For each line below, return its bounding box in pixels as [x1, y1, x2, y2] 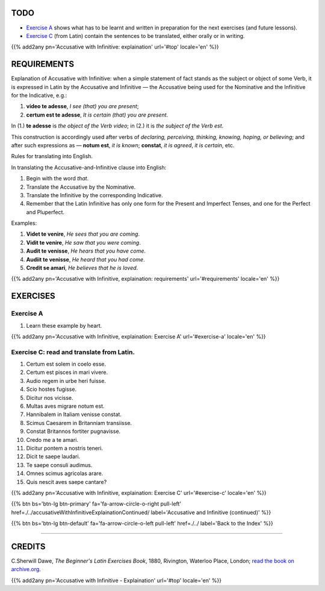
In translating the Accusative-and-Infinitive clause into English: [11, 164, 167, 171]
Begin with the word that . [26, 175, 89, 182]
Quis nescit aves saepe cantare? [26, 478, 107, 485]
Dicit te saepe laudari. [26, 453, 81, 460]
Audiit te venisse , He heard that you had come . [26, 256, 145, 263]
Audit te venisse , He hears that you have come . [26, 247, 146, 255]
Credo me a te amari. [26, 436, 78, 443]
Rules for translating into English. [11, 153, 93, 160]
